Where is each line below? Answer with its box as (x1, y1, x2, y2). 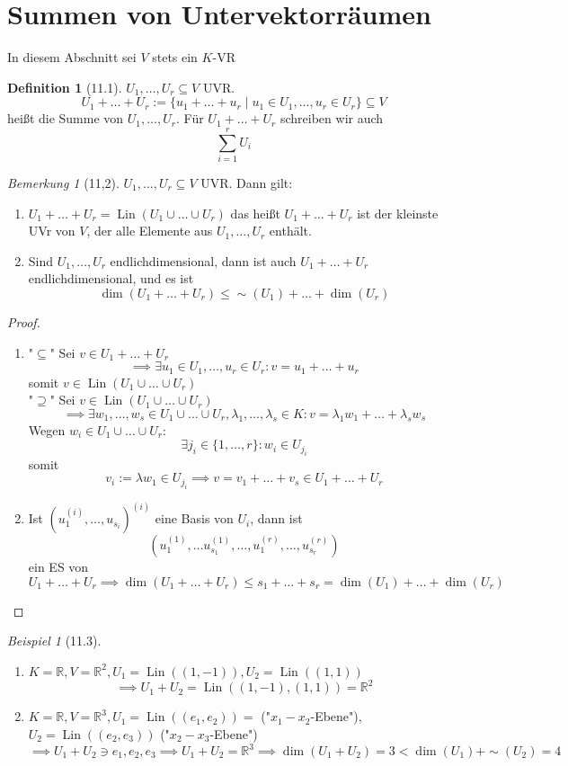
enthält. (269, 221, 312, 240)
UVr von (28, 221, 75, 240)
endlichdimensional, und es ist (28, 269, 194, 288)
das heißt (230, 203, 280, 222)
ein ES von (28, 557, 89, 576)
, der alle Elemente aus (86, 221, 213, 240)
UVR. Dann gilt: (200, 174, 293, 192)
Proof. (7, 313, 40, 331)
